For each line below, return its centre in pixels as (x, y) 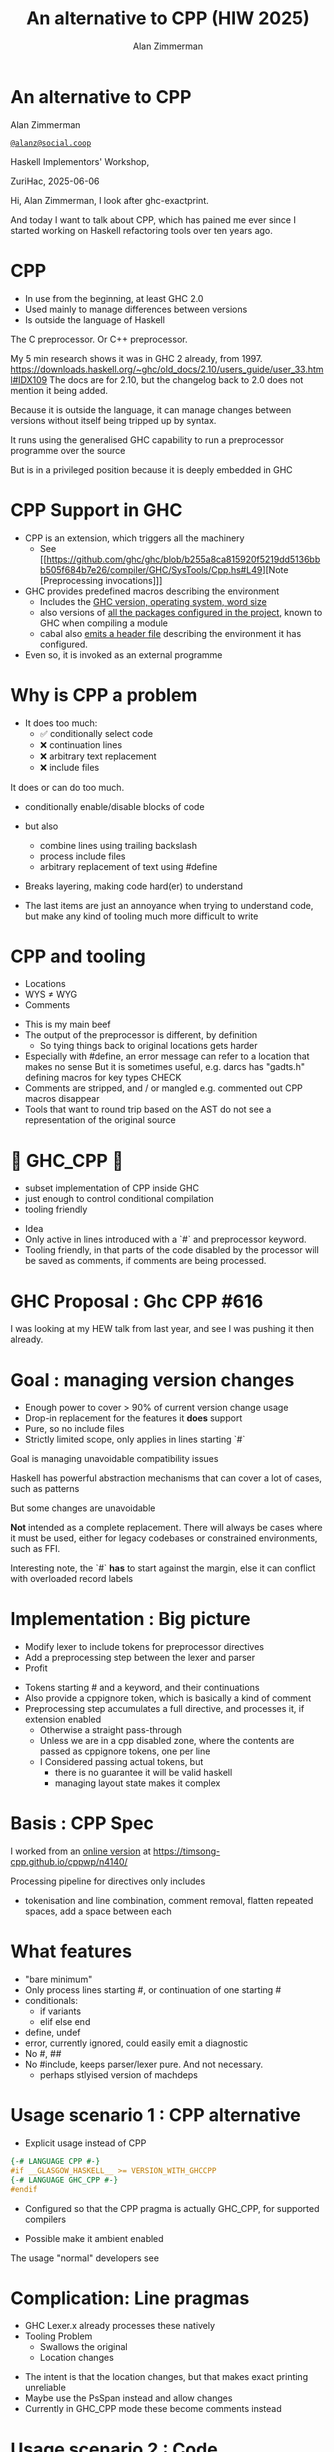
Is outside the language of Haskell (94, 319)
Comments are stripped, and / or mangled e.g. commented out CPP (163, 1088)
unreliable (45, 2388)
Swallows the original (83, 2347)
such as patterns (45, 1489)
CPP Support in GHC (96, 509)
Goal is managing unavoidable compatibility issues (114, 1459)
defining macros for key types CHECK (103, 1078)
